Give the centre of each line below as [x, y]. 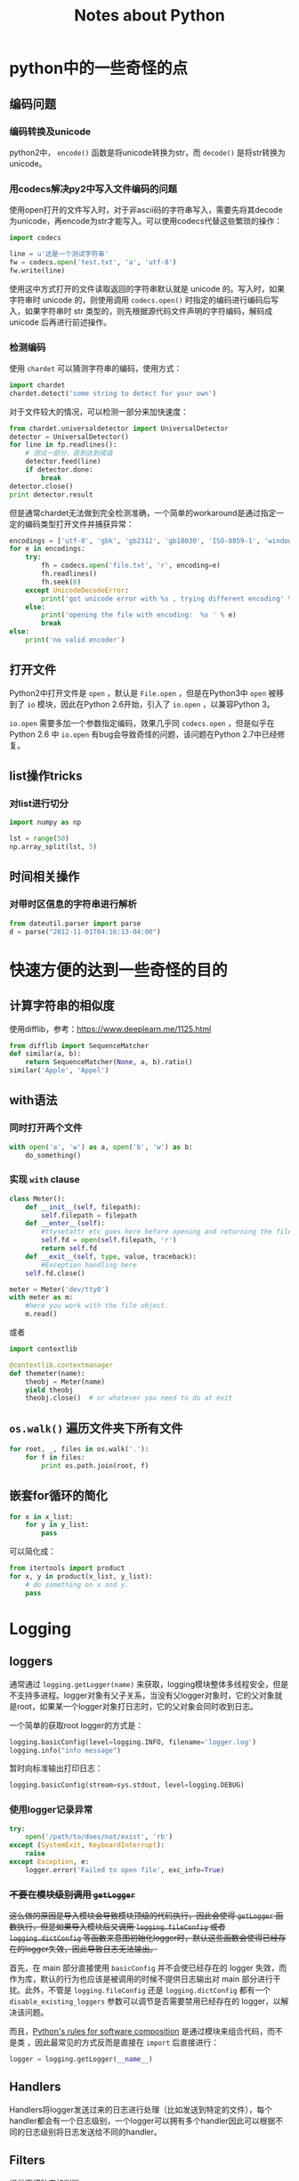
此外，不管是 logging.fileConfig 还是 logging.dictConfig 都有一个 [148, 1991]
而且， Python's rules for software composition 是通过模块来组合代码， [138, 2032]
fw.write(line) [37, 271]
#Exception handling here [89, 1264]
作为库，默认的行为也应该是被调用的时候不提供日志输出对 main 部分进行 [141, 1979]
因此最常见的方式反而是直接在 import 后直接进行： [127, 2042]
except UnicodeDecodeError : [77, 590]
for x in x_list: [41, 1517]
